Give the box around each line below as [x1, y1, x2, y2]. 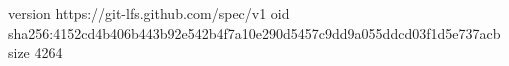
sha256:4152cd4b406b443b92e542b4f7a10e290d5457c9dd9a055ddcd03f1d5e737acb [8, 22, 501, 43]
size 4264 [8, 42, 63, 63]
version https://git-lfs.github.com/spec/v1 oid [8, 3, 290, 23]
